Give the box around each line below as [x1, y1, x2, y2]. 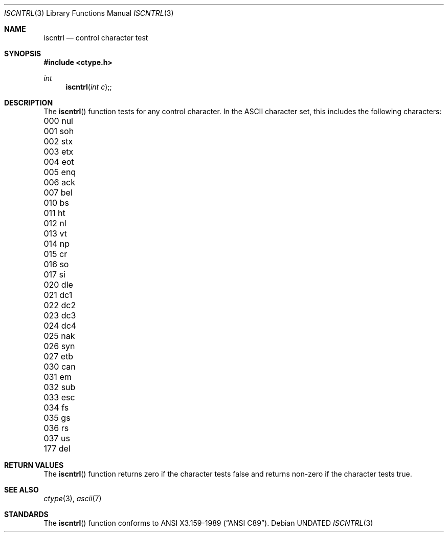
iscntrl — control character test [43, 33, 148, 42]
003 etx [43, 146, 74, 157]
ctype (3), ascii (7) [43, 494, 102, 503]
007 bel [43, 187, 73, 198]
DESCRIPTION [4, 98, 53, 107]
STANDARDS [4, 510, 49, 519]
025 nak [43, 331, 75, 341]
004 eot [43, 157, 74, 167]
